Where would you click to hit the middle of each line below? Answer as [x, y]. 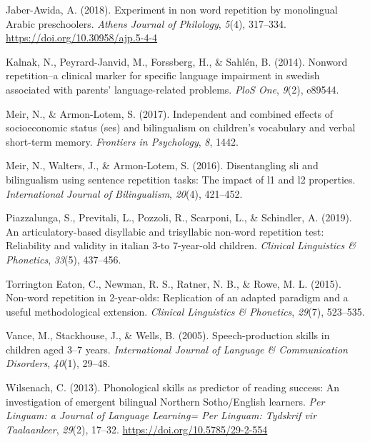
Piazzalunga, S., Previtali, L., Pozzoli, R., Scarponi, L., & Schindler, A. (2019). [179, 217]
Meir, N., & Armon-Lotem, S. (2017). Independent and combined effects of [170, 113]
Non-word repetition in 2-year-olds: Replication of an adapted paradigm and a [177, 297]
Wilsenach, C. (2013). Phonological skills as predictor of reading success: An [173, 387]
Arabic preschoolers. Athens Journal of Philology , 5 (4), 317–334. [146, 23]
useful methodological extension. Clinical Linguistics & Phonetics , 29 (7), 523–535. [185, 311]
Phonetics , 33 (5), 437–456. [64, 259]
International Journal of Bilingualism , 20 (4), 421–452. [124, 193]
